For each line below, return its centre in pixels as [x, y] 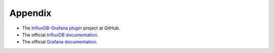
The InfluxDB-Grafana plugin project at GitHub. [71, 28]
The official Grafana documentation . [60, 42]
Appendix [30, 13]
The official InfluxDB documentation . [60, 34]
